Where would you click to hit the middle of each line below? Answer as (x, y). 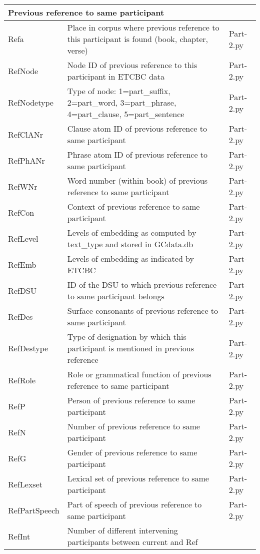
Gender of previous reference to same (132, 452)
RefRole (22, 380)
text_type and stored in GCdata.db (130, 244)
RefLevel (23, 238)
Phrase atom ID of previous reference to (137, 154)
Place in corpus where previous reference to (143, 27)
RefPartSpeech (34, 510)
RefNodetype (31, 102)
